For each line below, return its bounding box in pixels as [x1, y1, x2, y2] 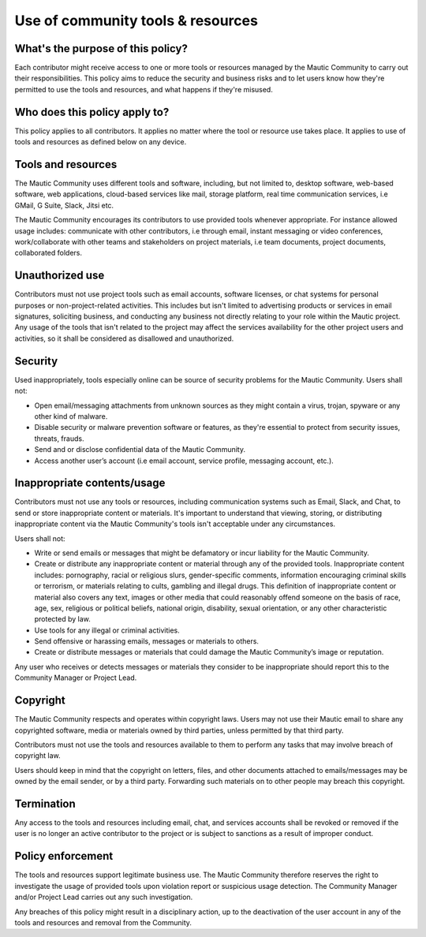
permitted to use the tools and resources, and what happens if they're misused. [14, 84, 274, 94]
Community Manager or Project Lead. [14, 673, 137, 682]
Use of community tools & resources [14, 12, 258, 29]
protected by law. [34, 614, 91, 624]
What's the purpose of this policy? [14, 42, 189, 55]
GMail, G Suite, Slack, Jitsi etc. [14, 200, 114, 210]
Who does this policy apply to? [14, 105, 170, 118]
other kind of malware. [34, 411, 108, 421]
